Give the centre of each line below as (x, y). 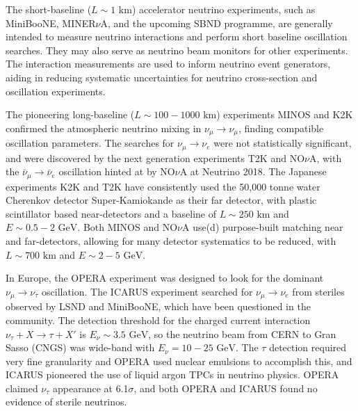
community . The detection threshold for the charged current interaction (158, 320)
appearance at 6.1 (90, 388)
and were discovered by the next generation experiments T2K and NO (155, 158)
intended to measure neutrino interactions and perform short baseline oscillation (177, 37)
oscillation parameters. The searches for (90, 143)
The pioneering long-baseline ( (70, 114)
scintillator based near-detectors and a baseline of (111, 213)
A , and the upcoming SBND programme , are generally (217, 23)
